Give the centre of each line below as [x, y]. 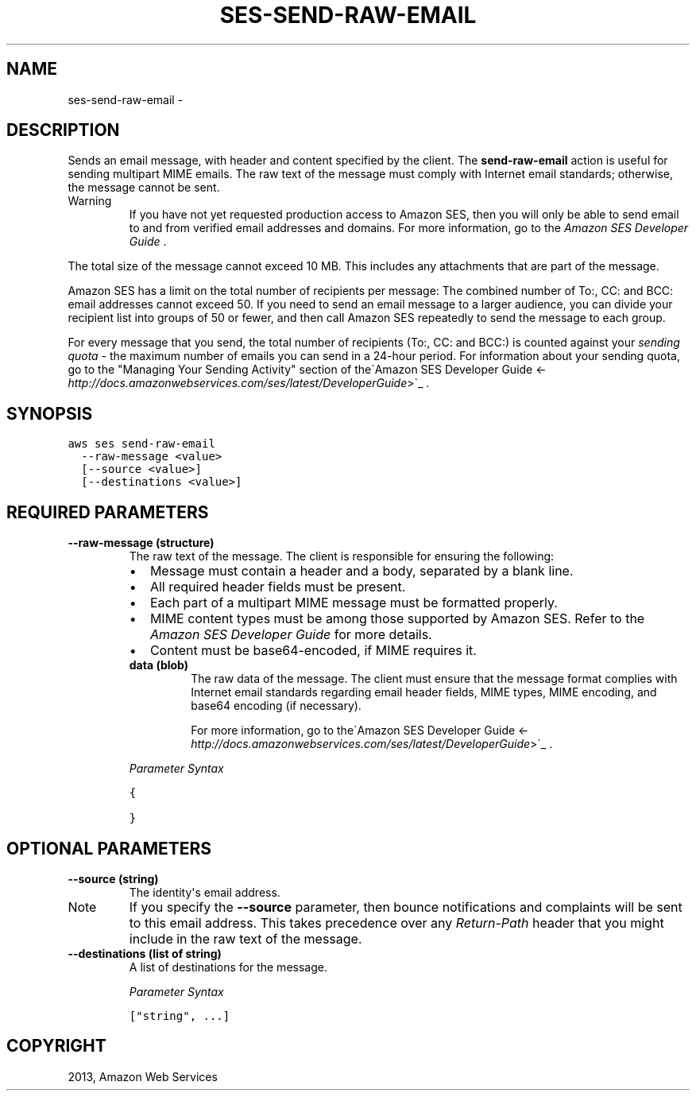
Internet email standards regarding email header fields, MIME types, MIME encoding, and [424, 692]
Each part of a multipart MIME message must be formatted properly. [354, 603]
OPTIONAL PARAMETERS [109, 848]
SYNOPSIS [50, 413]
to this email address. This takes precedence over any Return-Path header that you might [396, 923]
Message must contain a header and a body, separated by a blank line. [362, 571]
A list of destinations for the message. [228, 967]
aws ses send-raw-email [141, 444]
